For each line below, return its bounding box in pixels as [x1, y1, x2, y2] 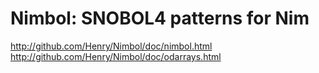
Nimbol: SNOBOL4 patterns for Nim [10, 7, 310, 30]
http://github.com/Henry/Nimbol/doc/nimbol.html [10, 40, 213, 52]
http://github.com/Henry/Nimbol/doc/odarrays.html [10, 50, 222, 62]
